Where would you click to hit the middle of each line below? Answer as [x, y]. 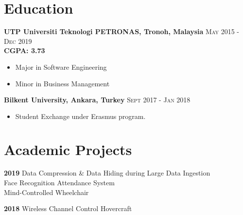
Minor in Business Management [62, 83]
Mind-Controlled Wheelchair [46, 192]
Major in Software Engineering [61, 67]
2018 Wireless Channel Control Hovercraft [68, 208]
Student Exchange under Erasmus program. [80, 116]
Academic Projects [68, 149]
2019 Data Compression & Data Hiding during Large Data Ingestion [107, 173]
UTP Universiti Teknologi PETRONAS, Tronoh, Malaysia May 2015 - [121, 31]
